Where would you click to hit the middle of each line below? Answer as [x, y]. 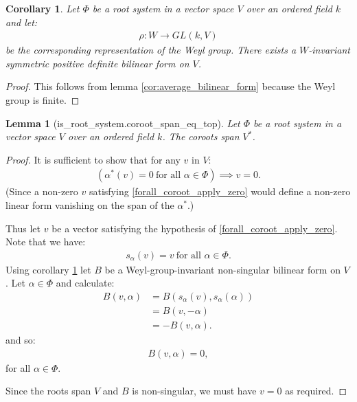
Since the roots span [48, 391]
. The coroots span [201, 136]
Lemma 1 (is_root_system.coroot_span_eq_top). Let [123, 123]
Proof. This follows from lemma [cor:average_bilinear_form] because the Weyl [171, 86]
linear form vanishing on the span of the [90, 205]
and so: [21, 340]
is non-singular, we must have [194, 391]
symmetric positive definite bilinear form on [97, 63]
